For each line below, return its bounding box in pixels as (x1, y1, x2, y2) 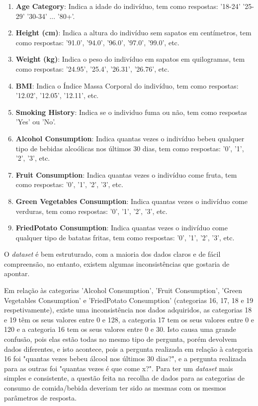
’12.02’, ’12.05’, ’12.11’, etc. (15, 90, 99, 101)
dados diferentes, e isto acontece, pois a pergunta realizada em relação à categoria (4, 343, 253, 354)
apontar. (4, 268, 30, 279)
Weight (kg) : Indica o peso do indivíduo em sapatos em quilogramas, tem (15, 54, 245, 64)
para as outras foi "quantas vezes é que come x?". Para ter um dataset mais (4, 363, 233, 373)
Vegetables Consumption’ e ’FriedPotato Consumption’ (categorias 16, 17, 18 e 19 (4, 295, 254, 305)
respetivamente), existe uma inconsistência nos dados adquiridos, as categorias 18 (4, 304, 252, 315)
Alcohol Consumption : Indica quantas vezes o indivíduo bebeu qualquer (15, 133, 245, 143)
